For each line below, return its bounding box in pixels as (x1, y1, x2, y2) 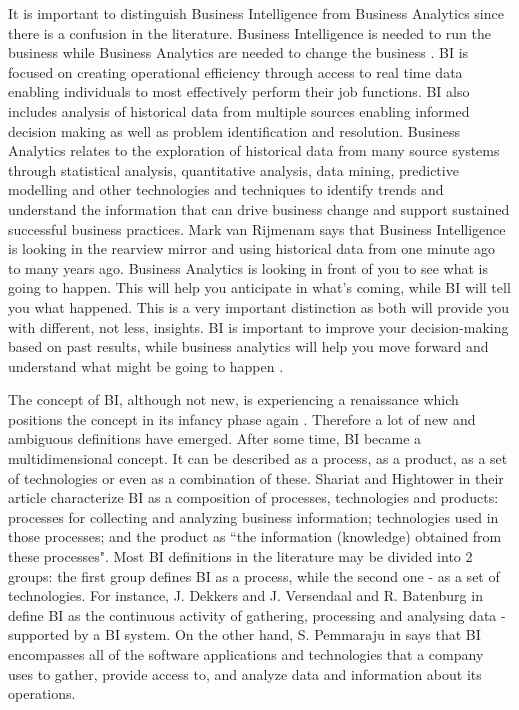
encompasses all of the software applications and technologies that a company (8, 644, 484, 664)
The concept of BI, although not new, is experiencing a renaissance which (8, 389, 459, 410)
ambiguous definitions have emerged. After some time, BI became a (8, 428, 422, 449)
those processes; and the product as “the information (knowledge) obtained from (8, 526, 502, 547)
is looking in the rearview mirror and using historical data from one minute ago (8, 238, 496, 259)
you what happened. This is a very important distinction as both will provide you (8, 296, 509, 317)
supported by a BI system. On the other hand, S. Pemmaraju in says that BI (8, 624, 481, 645)
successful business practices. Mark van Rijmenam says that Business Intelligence (8, 218, 506, 239)
